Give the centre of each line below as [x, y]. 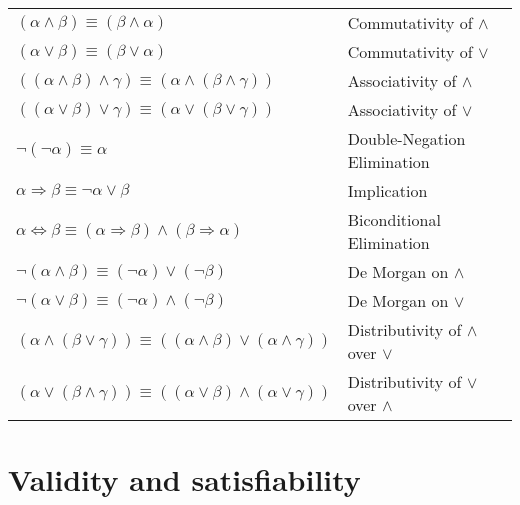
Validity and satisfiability [184, 479]
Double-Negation [406, 138]
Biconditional [394, 219]
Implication [387, 190]
